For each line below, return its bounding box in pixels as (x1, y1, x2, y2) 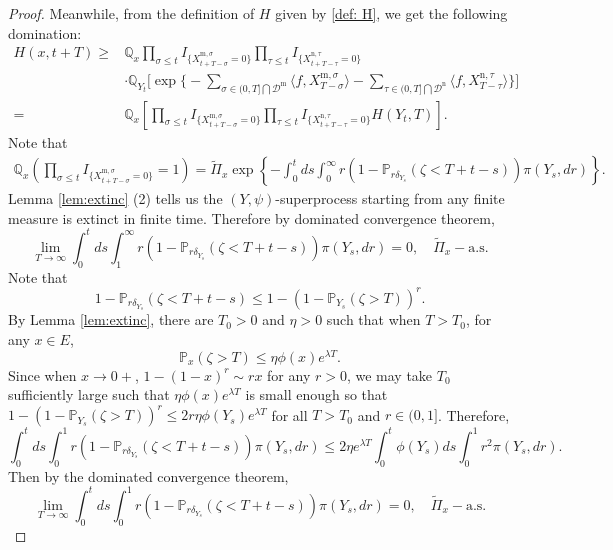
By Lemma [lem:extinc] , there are (8, 309, 214, 330)
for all (271, 404, 308, 425)
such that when (326, 309, 421, 330)
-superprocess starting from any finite (275, 188, 505, 209)
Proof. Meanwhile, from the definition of (8, 3, 255, 23)
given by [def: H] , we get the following (275, 3, 508, 23)
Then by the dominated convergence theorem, (8, 465, 289, 486)
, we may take (346, 364, 433, 385)
